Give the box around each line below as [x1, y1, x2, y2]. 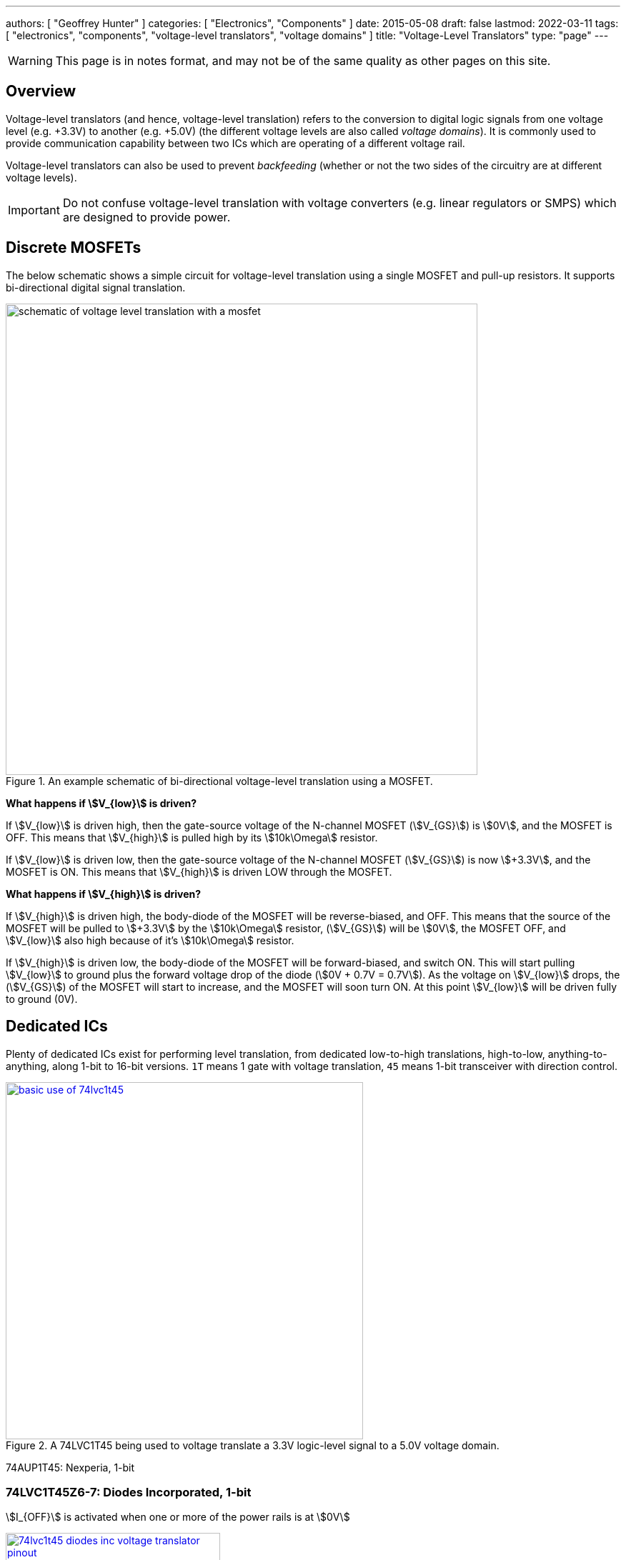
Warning [8, 54, 53, 68]
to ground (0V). [6, 992, 78, 1005]
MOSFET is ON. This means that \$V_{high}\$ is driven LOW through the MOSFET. [6, 865, 392, 878]
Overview [6, 82, 76, 101]
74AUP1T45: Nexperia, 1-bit [6, 1461, 135, 1474]
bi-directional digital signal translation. [6, 281, 186, 294]
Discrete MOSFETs [6, 239, 141, 257]
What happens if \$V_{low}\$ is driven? [6, 796, 197, 809]
